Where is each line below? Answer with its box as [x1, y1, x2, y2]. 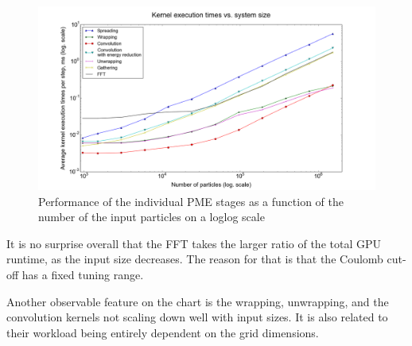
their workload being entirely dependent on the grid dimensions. [6, 324, 319, 340]
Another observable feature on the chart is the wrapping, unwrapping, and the [6, 293, 389, 309]
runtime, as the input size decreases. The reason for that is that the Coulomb [6, 251, 383, 267]
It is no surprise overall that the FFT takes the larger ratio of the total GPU [6, 235, 381, 251]
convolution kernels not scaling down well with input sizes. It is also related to [6, 309, 388, 325]
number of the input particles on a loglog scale [38, 208, 265, 225]
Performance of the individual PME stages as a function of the [38, 192, 344, 209]
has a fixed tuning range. [21, 266, 144, 283]
